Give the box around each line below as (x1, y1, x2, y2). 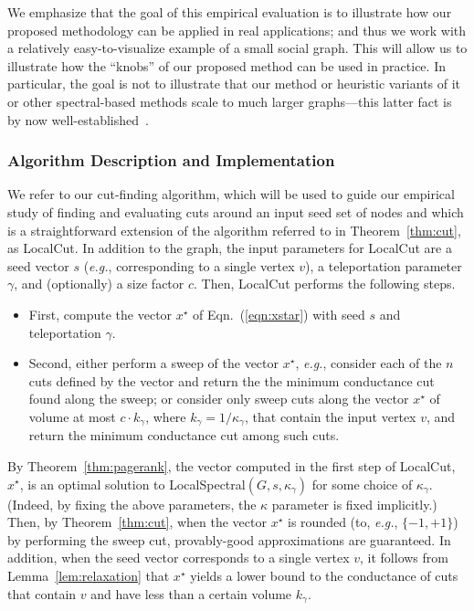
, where (145, 406, 186, 426)
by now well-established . (7, 110, 149, 129)
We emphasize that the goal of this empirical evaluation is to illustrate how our (7, 3, 452, 21)
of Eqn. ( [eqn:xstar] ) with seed (193, 304, 365, 323)
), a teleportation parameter (305, 256, 462, 275)
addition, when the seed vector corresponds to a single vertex (7, 548, 350, 567)
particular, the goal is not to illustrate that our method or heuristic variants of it (7, 74, 461, 93)
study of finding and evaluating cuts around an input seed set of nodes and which (7, 202, 464, 221)
